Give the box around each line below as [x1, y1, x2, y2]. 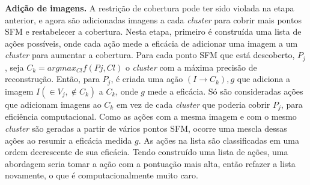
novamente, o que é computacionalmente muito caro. [5, 169, 198, 181]
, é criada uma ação [111, 72, 183, 85]
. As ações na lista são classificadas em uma [138, 134, 299, 146]
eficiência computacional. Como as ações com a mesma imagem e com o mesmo [5, 110, 297, 123]
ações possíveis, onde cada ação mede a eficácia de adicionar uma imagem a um [5, 37, 298, 49]
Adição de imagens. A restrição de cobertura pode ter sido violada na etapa [5, 2, 294, 14]
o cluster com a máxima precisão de [125, 60, 257, 73]
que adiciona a [237, 72, 291, 85]
